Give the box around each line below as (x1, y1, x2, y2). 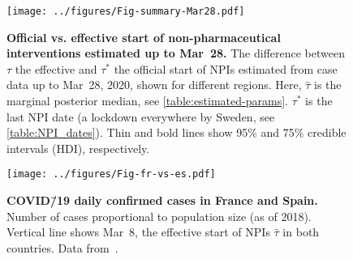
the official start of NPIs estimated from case (114, 60, 338, 77)
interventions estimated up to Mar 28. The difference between (6, 45, 345, 62)
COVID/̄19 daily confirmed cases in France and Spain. (6, 192, 318, 209)
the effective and (15, 60, 97, 77)
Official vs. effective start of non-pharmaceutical (6, 28, 281, 45)
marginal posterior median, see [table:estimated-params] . (6, 92, 288, 109)
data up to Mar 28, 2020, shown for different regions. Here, (6, 76, 302, 93)
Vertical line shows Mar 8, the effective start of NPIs (6, 223, 270, 240)
